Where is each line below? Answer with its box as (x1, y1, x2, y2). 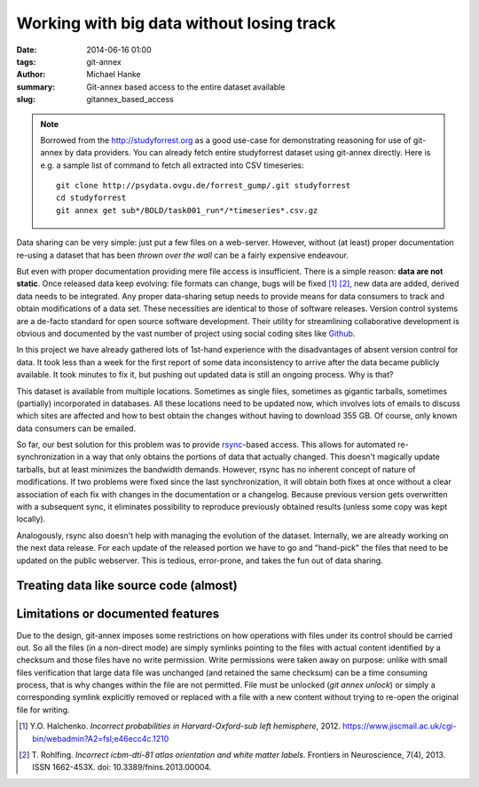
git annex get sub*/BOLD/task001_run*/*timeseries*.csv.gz (56, 205, 318, 215)
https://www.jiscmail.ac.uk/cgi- (342, 720, 457, 732)
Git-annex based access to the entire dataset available (86, 81, 286, 92)
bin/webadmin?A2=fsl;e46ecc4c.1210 (32, 733, 169, 743)
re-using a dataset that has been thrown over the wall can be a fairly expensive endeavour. (16, 250, 349, 260)
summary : (16, 81, 56, 92)
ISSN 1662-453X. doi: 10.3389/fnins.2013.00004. (32, 762, 212, 773)
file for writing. (16, 704, 70, 715)
